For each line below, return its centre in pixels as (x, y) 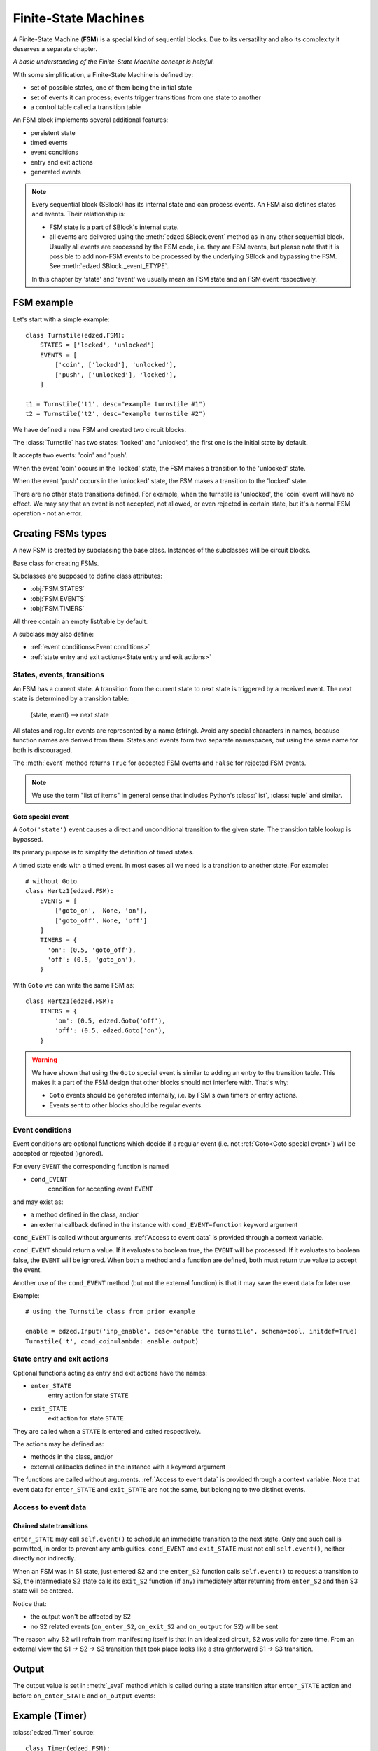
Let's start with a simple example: (61, 319)
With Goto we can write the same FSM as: (74, 985)
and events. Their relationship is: (79, 214)
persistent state (53, 132)
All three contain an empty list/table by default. (80, 621)
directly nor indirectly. (44, 1558)
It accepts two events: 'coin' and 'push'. (70, 455)
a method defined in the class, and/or (85, 1214)
